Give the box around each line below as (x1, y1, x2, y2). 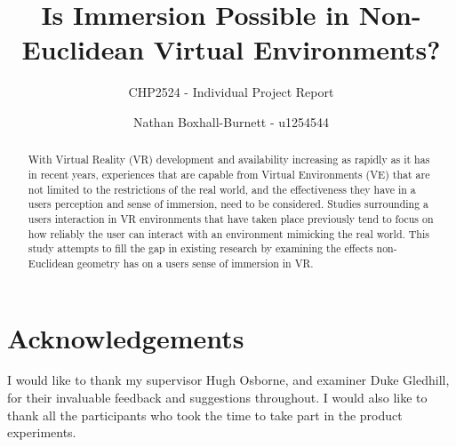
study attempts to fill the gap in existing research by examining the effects (28, 241, 373, 256)
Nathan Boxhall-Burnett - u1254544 (132, 112, 330, 131)
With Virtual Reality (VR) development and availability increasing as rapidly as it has (28, 152, 430, 167)
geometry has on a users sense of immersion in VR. (76, 255, 314, 270)
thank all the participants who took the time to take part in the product (7, 405, 403, 424)
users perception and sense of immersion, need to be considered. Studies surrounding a (28, 196, 429, 212)
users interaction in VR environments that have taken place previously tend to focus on (28, 211, 434, 226)
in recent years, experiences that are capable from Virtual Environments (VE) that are (28, 166, 430, 181)
